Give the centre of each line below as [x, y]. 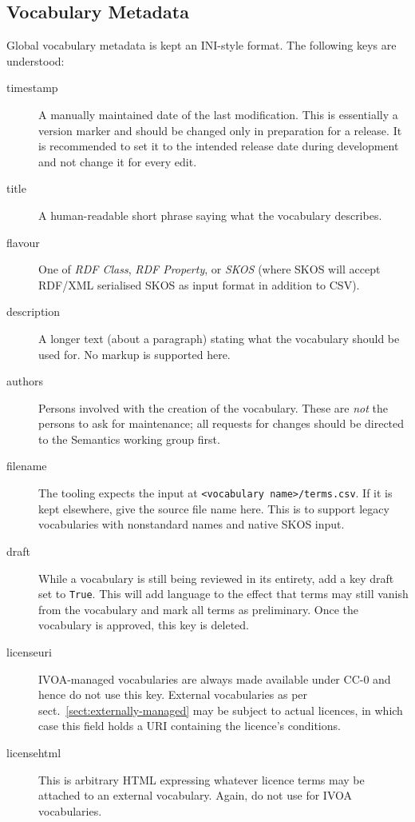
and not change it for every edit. [118, 161]
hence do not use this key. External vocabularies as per [173, 694]
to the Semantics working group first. [129, 439]
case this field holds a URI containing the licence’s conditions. [190, 726]
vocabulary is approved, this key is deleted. [144, 625]
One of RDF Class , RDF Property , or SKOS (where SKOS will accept [209, 269]
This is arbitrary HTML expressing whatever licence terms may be [202, 779]
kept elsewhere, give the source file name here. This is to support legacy [214, 508]
